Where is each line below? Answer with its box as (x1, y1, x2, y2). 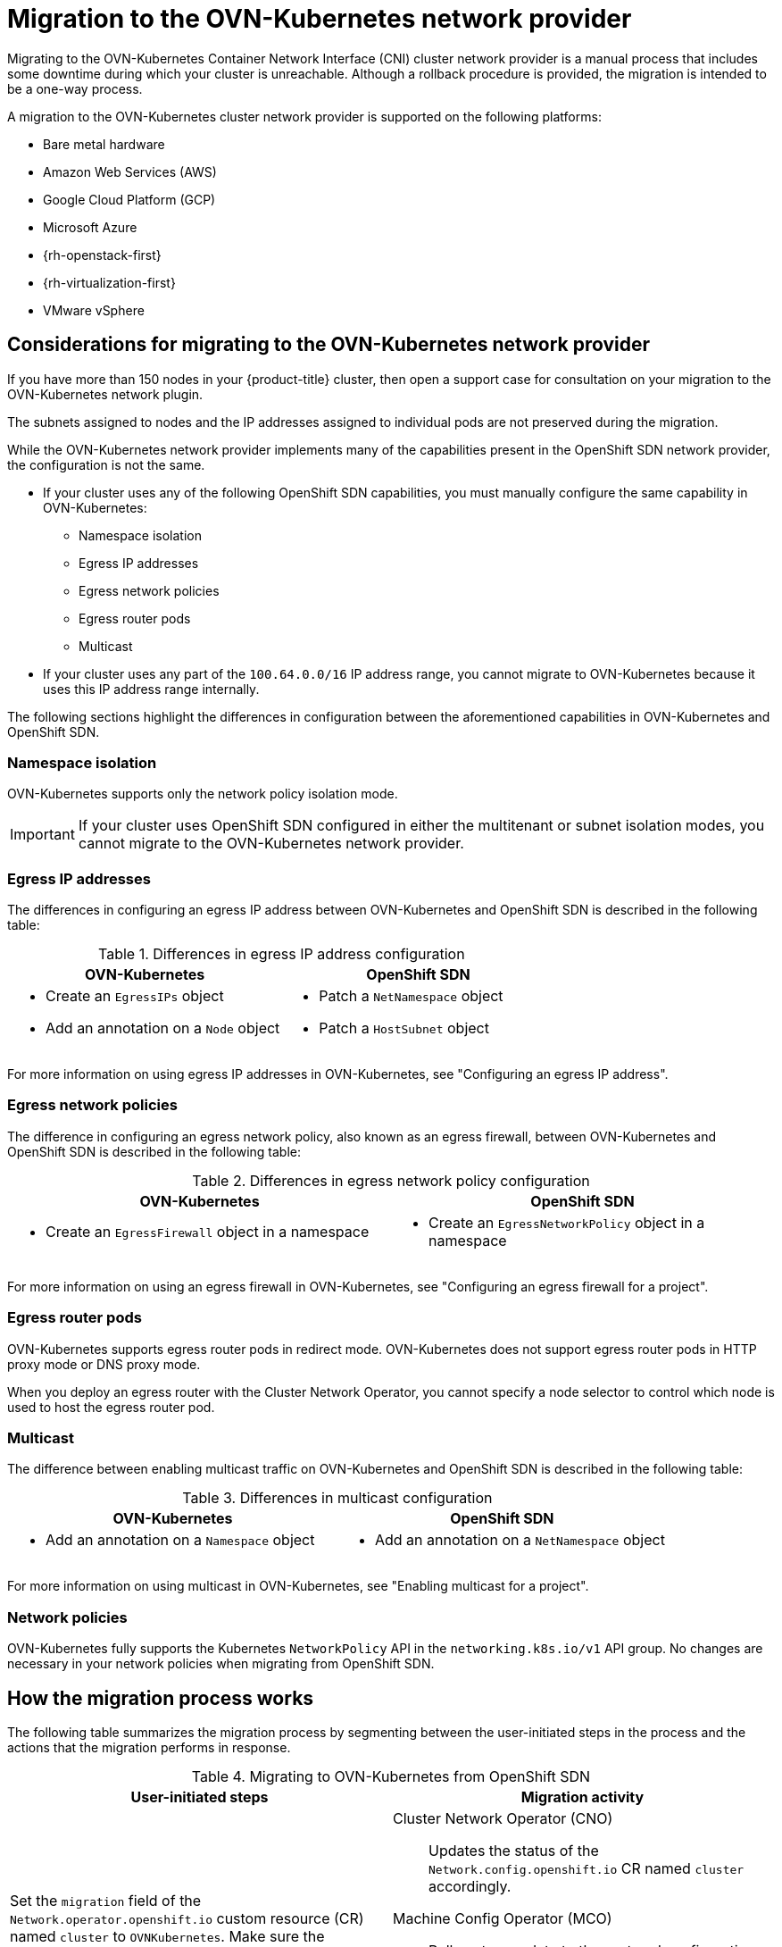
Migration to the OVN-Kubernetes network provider (7, 4, 632, 34)
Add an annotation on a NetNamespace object (374, 1531, 665, 1550)
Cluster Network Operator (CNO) (393, 1809, 613, 1827)
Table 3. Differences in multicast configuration (182, 1489, 493, 1508)
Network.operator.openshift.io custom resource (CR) (10, 1909, 364, 1927)
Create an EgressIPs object (46, 987, 224, 1006)
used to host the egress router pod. (7, 1399, 215, 1415)
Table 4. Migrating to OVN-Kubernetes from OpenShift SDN (191, 1767, 591, 1785)
